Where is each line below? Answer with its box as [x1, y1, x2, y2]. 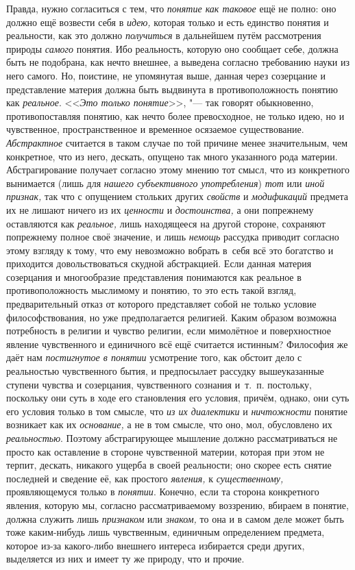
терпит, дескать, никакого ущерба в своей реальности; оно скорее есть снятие [6, 458, 332, 472]
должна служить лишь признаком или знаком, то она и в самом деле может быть [6, 511, 344, 525]
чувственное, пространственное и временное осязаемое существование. [6, 122, 304, 136]
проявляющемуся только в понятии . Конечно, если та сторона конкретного [6, 484, 319, 499]
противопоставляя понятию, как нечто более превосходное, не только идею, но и [6, 108, 345, 123]
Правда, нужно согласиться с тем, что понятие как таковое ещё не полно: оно [6, 1, 336, 15]
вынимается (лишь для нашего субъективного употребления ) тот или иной [6, 175, 325, 190]
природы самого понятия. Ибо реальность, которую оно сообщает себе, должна [6, 41, 339, 55]
